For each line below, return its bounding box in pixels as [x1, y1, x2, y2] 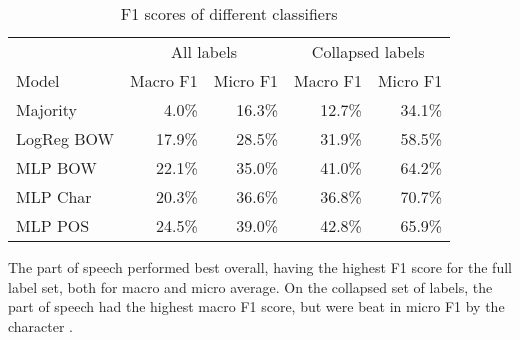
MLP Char [16, 185, 92, 208]
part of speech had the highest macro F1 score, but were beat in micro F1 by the [8, 296, 505, 317]
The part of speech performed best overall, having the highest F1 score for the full [8, 257, 512, 277]
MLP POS [16, 214, 90, 237]
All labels [171, 40, 237, 63]
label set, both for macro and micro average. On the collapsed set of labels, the [8, 276, 493, 297]
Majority [16, 98, 77, 121]
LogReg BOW [16, 127, 114, 150]
